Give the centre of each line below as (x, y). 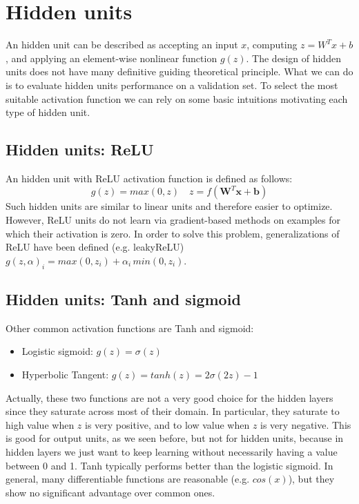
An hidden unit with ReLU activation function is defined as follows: (149, 178)
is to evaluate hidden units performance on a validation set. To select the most (172, 85)
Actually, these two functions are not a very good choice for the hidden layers (169, 397)
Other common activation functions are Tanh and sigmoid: (130, 328)
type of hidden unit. (48, 112)
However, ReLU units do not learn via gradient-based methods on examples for (173, 220)
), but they (311, 479)
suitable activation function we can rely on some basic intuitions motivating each (177, 98)
